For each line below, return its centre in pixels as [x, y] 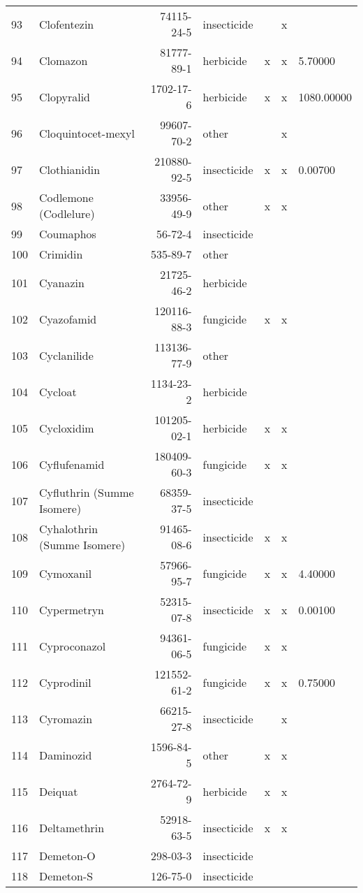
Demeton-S [66, 876]
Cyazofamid [68, 319]
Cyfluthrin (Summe [87, 492]
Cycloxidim [67, 428]
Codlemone [66, 197]
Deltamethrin [72, 827]
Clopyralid [65, 96]
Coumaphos [68, 234]
